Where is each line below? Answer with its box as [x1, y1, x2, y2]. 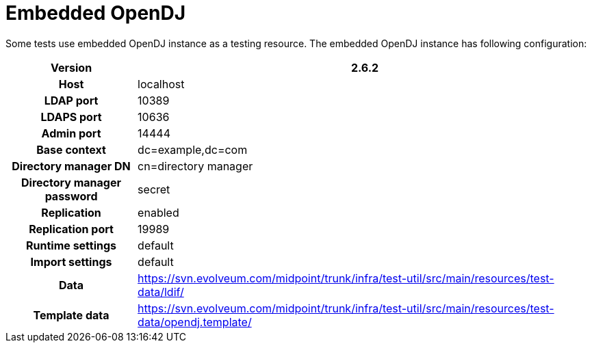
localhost [138, 77, 185, 91]
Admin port [41, 126, 101, 140]
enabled [138, 205, 179, 219]
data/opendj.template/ [138, 314, 252, 329]
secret [138, 182, 170, 196]
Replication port [29, 222, 114, 236]
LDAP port [44, 93, 99, 107]
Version [51, 60, 92, 75]
